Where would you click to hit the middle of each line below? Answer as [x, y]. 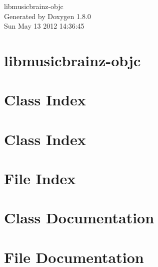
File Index [40, 178]
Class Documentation [79, 218]
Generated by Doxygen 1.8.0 [47, 16]
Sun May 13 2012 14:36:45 [44, 26]
